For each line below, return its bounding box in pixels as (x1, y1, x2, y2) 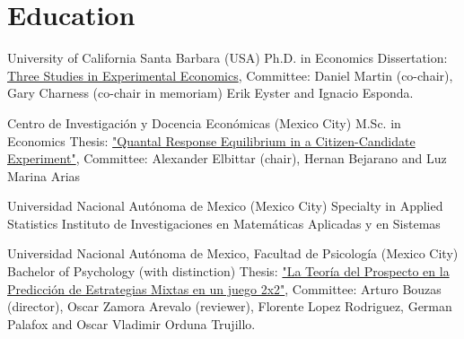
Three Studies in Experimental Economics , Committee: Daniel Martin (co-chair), (7, 65, 453, 84)
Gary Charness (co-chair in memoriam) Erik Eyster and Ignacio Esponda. (7, 83, 414, 102)
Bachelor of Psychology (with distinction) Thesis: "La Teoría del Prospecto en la (7, 262, 450, 281)
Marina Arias (7, 166, 81, 185)
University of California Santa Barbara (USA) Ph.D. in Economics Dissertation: (7, 48, 448, 67)
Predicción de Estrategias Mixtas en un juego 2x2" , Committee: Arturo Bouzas (7, 279, 442, 298)
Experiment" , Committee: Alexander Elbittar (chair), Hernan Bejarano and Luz (7, 149, 447, 168)
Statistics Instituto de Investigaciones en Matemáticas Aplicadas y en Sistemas (7, 213, 441, 232)
